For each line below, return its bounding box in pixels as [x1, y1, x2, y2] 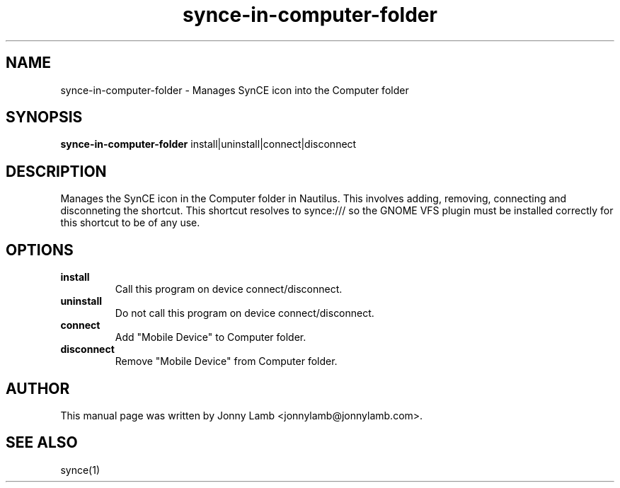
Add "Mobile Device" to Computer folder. [115, 331, 306, 344]
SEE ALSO [6, 434, 78, 452]
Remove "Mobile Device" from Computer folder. [115, 355, 338, 368]
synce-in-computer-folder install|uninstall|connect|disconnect [60, 138, 357, 151]
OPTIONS [6, 240, 74, 259]
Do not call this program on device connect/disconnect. [115, 307, 374, 320]
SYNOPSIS [6, 108, 83, 127]
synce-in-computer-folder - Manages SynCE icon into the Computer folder [60, 83, 409, 96]
